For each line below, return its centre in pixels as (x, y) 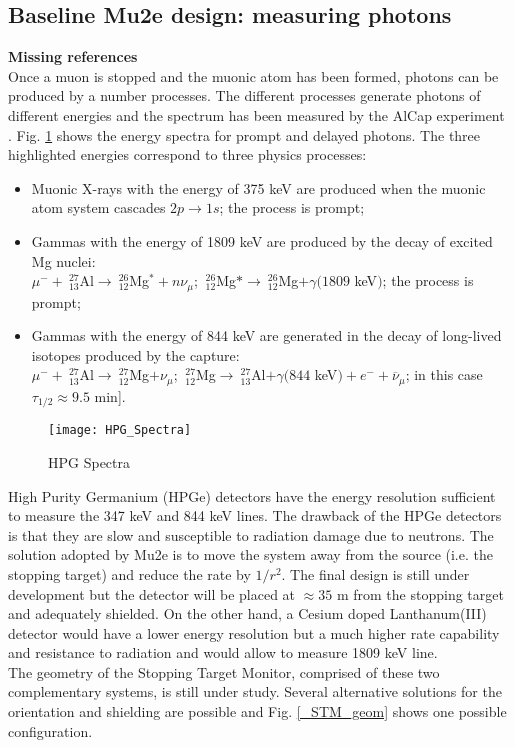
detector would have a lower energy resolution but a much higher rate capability (254, 632)
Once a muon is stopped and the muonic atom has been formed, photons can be (253, 75)
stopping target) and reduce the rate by (129, 573)
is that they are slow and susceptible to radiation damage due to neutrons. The (251, 534)
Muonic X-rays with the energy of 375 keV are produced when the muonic (258, 187)
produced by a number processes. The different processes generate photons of (244, 95)
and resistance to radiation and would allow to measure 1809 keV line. (223, 652)
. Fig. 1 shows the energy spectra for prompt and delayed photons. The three (244, 134)
